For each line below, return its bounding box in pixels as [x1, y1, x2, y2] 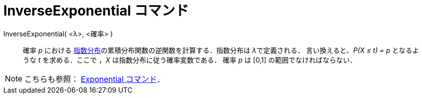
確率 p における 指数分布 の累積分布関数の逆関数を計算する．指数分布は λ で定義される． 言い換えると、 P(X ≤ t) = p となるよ [23, 46, 419, 54]
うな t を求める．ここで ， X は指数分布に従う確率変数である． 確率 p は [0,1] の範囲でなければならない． [23, 55, 357, 64]
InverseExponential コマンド [3, 2, 189, 19]
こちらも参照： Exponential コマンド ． [24, 74, 165, 84]
